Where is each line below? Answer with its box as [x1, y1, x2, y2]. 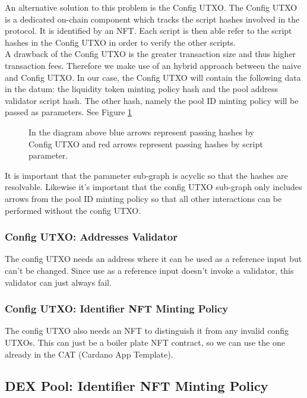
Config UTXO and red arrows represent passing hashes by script [29, 137, 263, 150]
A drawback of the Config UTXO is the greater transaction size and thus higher [5, 48, 296, 60]
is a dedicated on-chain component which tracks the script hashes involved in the [5, 12, 300, 25]
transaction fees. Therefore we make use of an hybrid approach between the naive [5, 59, 301, 71]
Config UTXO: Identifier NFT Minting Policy [5, 301, 229, 316]
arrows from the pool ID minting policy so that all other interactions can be [5, 192, 282, 204]
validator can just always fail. [5, 276, 112, 288]
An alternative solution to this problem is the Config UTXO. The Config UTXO [5, 1, 297, 13]
